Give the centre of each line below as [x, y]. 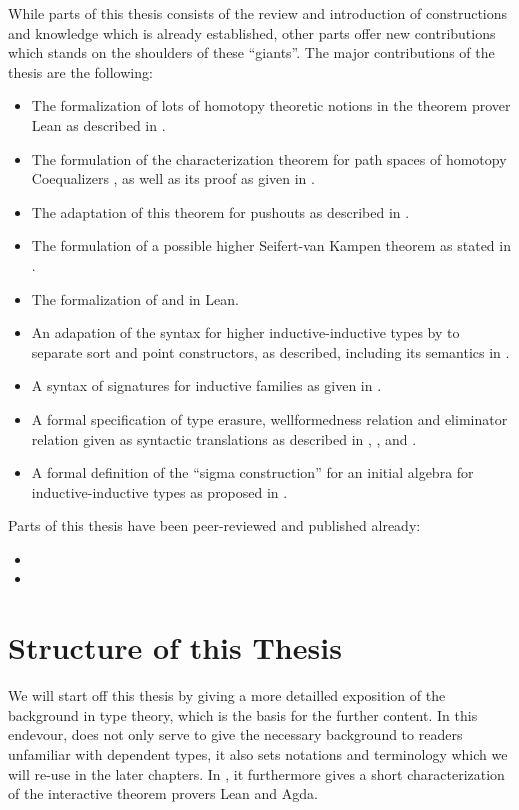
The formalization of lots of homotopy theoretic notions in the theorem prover [271, 105]
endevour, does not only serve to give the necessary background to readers [235, 734]
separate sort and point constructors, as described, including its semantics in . [270, 351]
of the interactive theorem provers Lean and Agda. [163, 793]
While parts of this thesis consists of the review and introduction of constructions [258, 13]
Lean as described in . [98, 124]
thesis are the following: [80, 71]
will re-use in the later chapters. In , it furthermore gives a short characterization [256, 773]
